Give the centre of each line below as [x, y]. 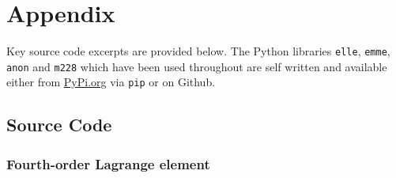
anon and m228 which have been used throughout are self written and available [197, 66]
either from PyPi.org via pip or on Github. [111, 82]
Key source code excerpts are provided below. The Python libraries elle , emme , [198, 51]
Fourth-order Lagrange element [108, 163]
